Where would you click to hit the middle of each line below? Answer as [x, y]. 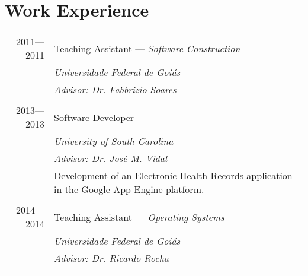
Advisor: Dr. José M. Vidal [111, 158]
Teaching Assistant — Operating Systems [139, 217]
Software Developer [94, 117]
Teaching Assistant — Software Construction [147, 48]
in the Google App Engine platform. [129, 189]
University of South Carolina [114, 141]
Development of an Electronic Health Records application [173, 176]
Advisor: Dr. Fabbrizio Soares [115, 90]
